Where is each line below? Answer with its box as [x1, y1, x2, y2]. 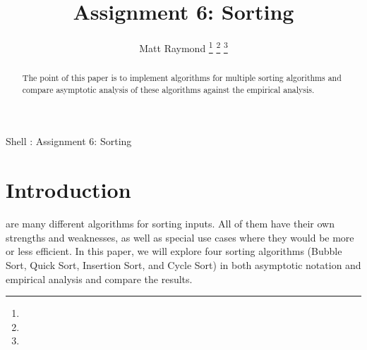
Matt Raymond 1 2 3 [139, 39, 228, 55]
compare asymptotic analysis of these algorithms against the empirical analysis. [22, 83, 315, 95]
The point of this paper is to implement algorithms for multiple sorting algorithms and [22, 72, 342, 84]
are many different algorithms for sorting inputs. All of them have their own [6, 216, 335, 231]
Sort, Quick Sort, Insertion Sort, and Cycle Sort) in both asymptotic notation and [6, 257, 361, 272]
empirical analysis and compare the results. [6, 271, 193, 286]
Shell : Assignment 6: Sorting [6, 134, 132, 149]
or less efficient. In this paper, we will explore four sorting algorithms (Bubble [6, 244, 342, 258]
